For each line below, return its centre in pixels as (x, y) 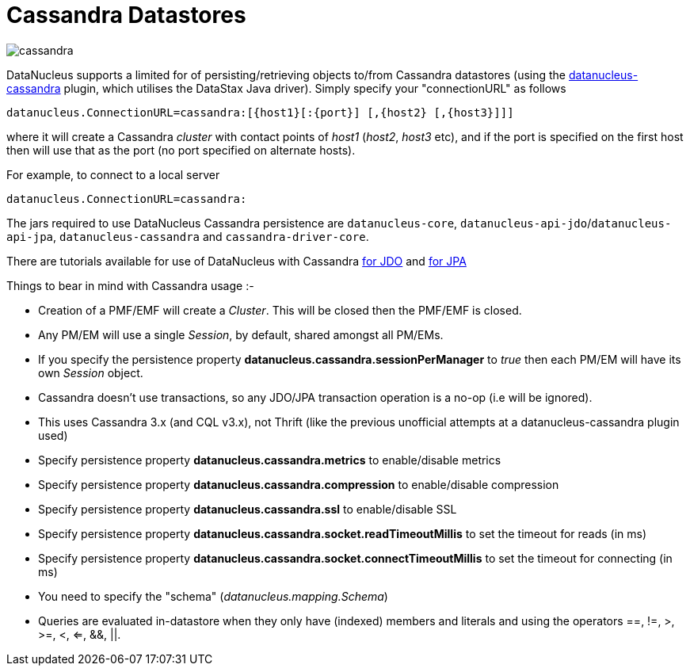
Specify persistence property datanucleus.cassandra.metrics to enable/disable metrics (270, 460)
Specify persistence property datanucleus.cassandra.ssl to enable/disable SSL (248, 509)
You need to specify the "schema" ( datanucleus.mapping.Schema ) (213, 596)
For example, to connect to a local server (113, 174)
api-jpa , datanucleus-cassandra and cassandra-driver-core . (188, 236)
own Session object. (91, 372)
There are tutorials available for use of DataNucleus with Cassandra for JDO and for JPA (236, 261)
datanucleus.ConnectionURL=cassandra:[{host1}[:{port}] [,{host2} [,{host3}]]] (260, 112)
